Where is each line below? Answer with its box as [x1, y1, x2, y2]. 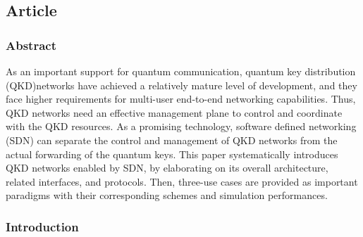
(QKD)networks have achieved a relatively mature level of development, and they [6, 77, 357, 92]
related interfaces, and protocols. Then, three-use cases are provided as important [6, 174, 358, 188]
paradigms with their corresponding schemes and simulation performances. [6, 188, 328, 203]
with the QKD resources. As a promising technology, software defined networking [6, 119, 357, 134]
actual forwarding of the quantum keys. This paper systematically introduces [6, 146, 338, 161]
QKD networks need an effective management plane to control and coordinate [6, 105, 343, 120]
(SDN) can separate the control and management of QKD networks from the [6, 132, 338, 147]
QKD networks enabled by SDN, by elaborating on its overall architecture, [6, 160, 328, 175]
